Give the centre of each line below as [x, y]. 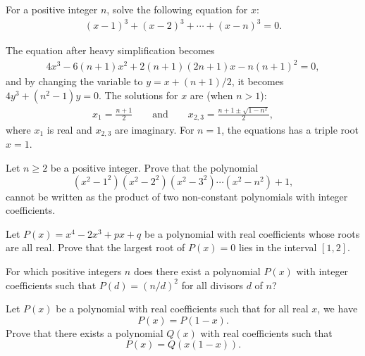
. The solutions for [138, 95]
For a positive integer [52, 9]
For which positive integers [64, 271]
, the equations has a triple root [290, 130]
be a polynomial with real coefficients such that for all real [182, 309]
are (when [211, 95]
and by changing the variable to [74, 81]
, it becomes [258, 81]
